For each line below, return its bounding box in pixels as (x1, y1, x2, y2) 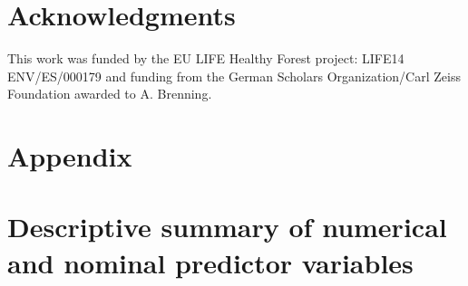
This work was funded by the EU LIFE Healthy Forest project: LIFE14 (7, 49, 405, 68)
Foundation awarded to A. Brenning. (7, 84, 212, 103)
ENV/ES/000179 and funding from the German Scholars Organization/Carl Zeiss (7, 66, 461, 85)
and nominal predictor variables (7, 243, 414, 281)
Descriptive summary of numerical (7, 208, 447, 245)
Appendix (7, 138, 132, 175)
